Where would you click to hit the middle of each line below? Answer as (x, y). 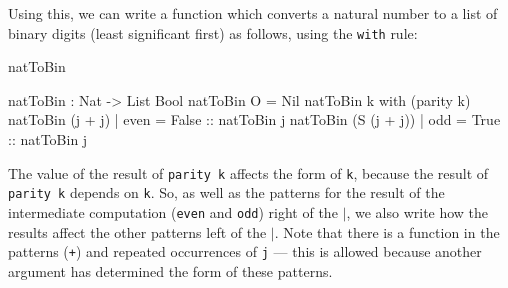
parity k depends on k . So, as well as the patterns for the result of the (226, 192)
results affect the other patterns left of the (137, 231)
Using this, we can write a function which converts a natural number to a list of (253, 13)
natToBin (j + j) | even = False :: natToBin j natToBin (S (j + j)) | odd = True (254, 119)
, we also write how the (417, 211)
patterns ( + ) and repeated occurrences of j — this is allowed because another (245, 251)
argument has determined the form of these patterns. (170, 270)
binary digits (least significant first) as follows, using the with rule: (213, 32)
